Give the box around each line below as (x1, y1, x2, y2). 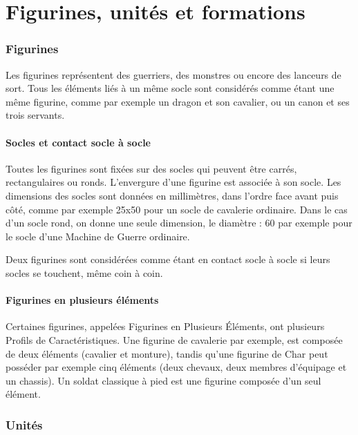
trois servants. (6, 108, 65, 122)
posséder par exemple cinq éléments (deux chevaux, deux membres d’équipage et (6, 360, 347, 374)
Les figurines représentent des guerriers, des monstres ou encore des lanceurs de (6, 67, 341, 81)
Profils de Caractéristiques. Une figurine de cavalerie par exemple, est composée (6, 332, 343, 347)
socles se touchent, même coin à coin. (6, 265, 163, 280)
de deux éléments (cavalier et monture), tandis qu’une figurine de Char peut (6, 346, 328, 360)
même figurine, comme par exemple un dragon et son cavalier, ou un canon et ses (6, 94, 350, 108)
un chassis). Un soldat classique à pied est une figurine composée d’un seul (6, 373, 321, 387)
